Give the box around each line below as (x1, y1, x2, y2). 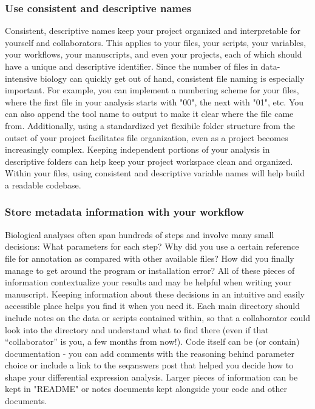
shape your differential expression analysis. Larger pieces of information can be (5, 370, 298, 383)
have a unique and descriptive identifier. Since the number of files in (5, 60, 258, 72)
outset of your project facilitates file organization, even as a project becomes (5, 131, 288, 144)
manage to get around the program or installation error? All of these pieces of (5, 264, 295, 276)
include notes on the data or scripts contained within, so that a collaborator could (5, 311, 310, 324)
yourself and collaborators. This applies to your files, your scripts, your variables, (5, 36, 307, 48)
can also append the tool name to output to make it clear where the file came (5, 107, 294, 120)
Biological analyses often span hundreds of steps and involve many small (5, 228, 274, 241)
